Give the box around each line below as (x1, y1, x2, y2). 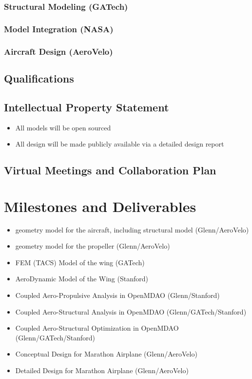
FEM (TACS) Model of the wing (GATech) (15, 257, 145, 267)
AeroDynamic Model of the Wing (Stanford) (15, 274, 148, 284)
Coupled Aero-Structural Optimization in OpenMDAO (15, 323, 179, 333)
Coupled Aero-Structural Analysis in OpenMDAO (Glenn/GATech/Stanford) (15, 306, 247, 316)
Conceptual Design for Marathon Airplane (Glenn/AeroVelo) (15, 349, 197, 359)
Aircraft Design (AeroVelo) (4, 45, 113, 57)
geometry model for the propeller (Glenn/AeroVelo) (15, 241, 170, 251)
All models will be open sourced (15, 122, 111, 132)
